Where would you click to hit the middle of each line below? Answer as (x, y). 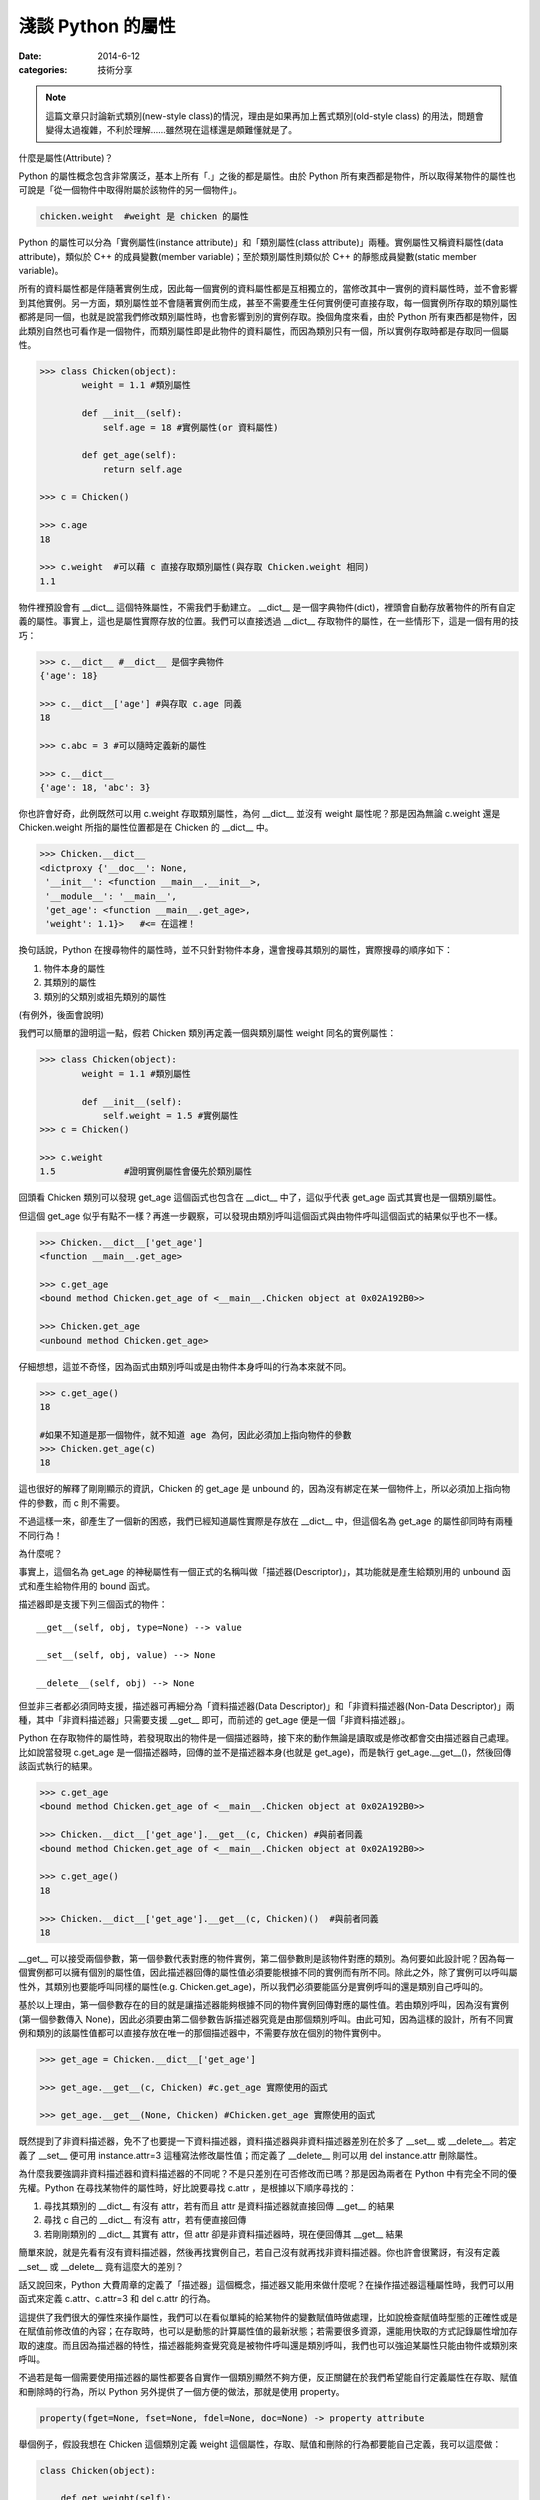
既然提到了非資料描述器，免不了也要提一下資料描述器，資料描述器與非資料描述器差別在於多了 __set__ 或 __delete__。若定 (267, 2141)
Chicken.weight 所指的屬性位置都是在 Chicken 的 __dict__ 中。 (146, 827)
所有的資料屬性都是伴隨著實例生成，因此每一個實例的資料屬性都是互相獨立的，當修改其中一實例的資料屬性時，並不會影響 (268, 289)
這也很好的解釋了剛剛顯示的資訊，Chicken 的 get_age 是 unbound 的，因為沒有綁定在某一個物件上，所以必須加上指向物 (264, 1489)
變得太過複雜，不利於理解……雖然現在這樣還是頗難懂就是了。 (171, 130)
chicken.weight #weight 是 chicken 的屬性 (144, 216)
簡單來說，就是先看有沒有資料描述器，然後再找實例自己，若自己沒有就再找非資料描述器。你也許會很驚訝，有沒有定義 (259, 2252)
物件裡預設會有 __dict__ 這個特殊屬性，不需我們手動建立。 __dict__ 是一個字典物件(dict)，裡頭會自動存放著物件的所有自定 (267, 607)
